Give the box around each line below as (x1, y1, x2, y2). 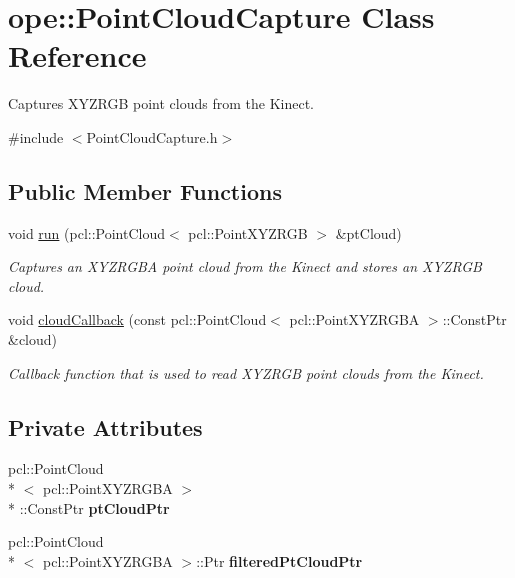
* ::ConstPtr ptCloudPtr (8, 497, 170, 518)
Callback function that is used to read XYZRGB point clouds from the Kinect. (8, 362, 484, 383)
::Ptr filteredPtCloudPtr (196, 550, 363, 571)
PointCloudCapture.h (86, 126, 218, 147)
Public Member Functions (8, 175, 282, 206)
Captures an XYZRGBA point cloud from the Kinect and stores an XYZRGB (8, 256, 482, 277)
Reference (8, 35, 147, 76)
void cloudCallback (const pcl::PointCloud (8, 309, 267, 330)
